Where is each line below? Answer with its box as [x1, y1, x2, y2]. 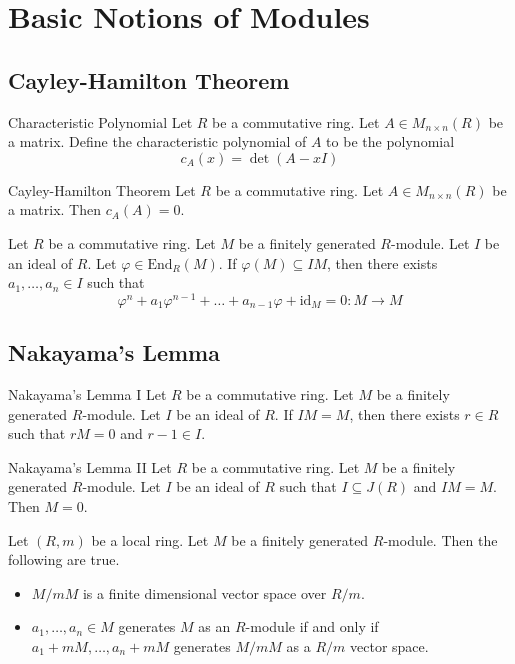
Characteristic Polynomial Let [8, 111, 193, 132]
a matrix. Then [8, 199, 101, 220]
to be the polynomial [326, 131, 455, 152]
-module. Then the [383, 529, 498, 550]
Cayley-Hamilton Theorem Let [8, 179, 196, 200]
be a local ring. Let [91, 529, 209, 550]
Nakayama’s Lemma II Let [8, 456, 172, 477]
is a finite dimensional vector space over [82, 582, 327, 603]
